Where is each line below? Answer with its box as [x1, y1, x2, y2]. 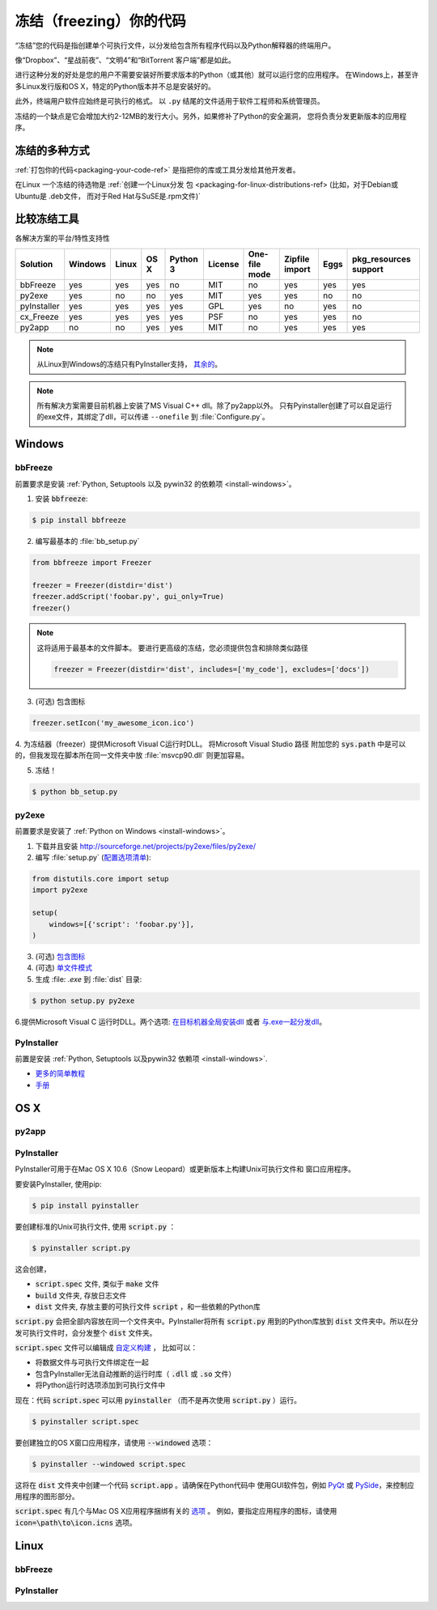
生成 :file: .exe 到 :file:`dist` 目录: [35, 974, 142, 983]
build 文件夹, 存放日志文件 [35, 1290, 127, 1300]
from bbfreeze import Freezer [32, 558, 152, 567]
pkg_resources [352, 253, 411, 265]
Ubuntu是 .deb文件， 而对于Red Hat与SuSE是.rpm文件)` [15, 191, 202, 201]
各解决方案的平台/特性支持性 [15, 233, 111, 243]
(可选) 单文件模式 [35, 963, 93, 973]
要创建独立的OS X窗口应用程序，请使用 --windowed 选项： [15, 1438, 214, 1447]
